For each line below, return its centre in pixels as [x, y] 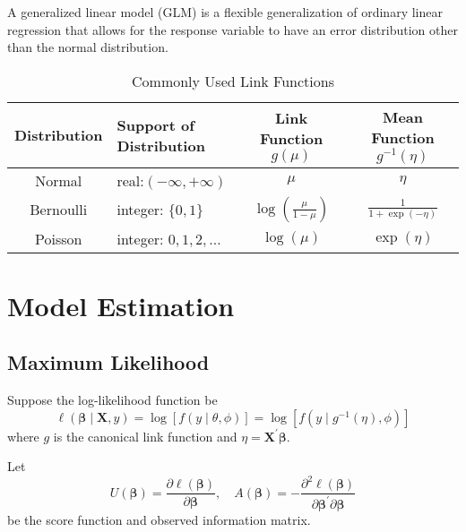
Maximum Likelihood [108, 362]
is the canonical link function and [145, 436]
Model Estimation [121, 305]
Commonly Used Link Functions [233, 81]
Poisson [59, 238]
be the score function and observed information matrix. [159, 519]
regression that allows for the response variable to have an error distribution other [233, 29]
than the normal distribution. [88, 47]
